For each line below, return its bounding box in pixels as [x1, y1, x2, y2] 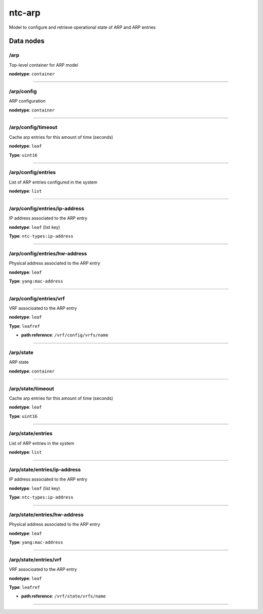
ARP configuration [9, 98, 46, 104]
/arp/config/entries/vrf [9, 295, 65, 302]
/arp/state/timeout [9, 385, 55, 392]
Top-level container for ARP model [9, 62, 78, 68]
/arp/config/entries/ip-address [9, 205, 85, 212]
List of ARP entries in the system [9, 440, 75, 446]
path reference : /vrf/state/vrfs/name [21, 593, 106, 599]
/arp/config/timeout [9, 124, 58, 131]
